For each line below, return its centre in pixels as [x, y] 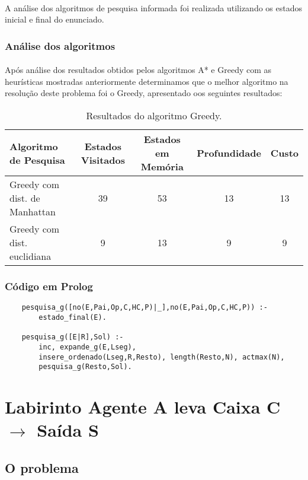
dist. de [25, 198]
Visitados [103, 160]
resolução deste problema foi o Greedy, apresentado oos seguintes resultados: [144, 93]
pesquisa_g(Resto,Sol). [85, 367]
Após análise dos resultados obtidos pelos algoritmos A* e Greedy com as [138, 70]
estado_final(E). [73, 317]
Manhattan [33, 212]
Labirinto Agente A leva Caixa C [143, 406]
